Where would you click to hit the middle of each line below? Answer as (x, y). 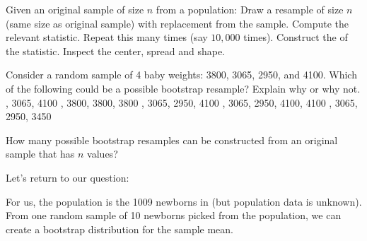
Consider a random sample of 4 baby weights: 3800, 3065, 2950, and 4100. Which (181, 75)
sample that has (40, 154)
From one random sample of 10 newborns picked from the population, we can (174, 215)
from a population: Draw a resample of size (250, 9)
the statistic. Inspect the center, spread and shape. (116, 51)
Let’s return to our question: (68, 177)
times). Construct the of (296, 37)
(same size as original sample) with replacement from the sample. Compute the (177, 23)
